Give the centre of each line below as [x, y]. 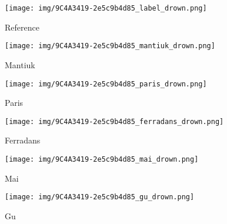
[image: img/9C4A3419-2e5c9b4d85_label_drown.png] [106, 8]
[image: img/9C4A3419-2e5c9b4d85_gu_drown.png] [100, 197]
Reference [22, 27]
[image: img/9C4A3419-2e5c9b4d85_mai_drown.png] [102, 159]
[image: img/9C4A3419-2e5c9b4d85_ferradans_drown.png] [114, 121]
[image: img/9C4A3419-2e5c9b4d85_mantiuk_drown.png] [110, 46]
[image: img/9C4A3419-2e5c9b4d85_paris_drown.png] [106, 84]
